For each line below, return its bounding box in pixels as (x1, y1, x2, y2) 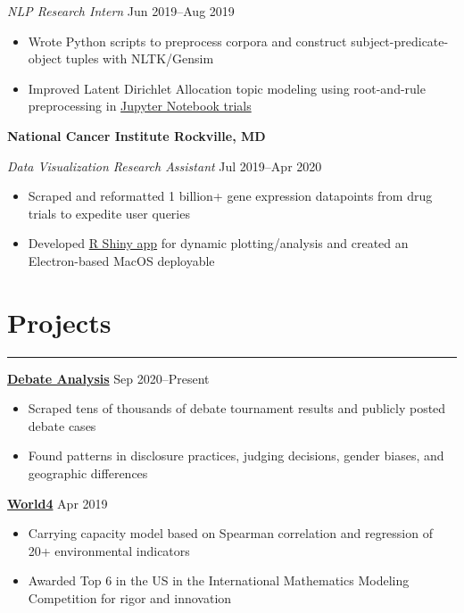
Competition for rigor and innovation (28, 589, 232, 607)
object (28, 49, 62, 68)
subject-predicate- (351, 31, 449, 50)
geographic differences (28, 464, 148, 483)
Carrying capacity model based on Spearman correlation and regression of (28, 524, 433, 543)
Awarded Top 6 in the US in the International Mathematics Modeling (28, 571, 410, 590)
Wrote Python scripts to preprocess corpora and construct (28, 31, 347, 50)
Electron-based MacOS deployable (28, 251, 215, 269)
